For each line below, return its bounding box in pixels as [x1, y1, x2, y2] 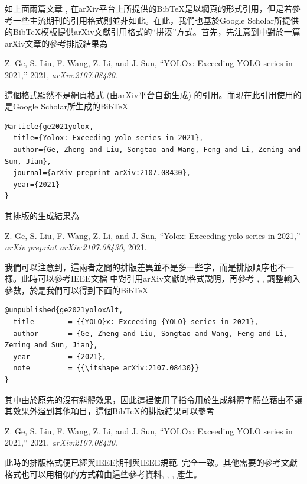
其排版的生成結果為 [5, 209, 79, 221]
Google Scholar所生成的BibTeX [12, 100, 129, 112]
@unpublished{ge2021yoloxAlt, [5, 306, 123, 315]
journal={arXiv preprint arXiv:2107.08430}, [13, 169, 191, 178]
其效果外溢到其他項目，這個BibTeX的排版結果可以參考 [5, 405, 215, 417]
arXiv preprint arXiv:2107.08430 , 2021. [5, 241, 147, 253]
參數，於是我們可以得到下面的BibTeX [5, 283, 149, 296]
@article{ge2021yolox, [5, 122, 94, 131]
